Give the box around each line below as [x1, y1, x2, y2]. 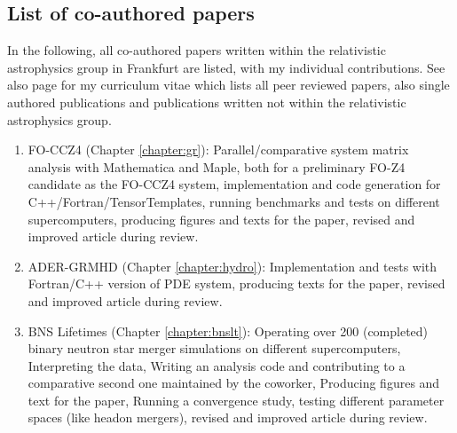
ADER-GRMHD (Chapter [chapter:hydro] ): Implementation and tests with [28, 256, 437, 275]
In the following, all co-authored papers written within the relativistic [7, 41, 386, 59]
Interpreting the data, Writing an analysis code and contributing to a [28, 356, 406, 374]
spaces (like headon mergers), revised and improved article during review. [28, 408, 428, 427]
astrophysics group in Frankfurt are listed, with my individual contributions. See [7, 58, 445, 76]
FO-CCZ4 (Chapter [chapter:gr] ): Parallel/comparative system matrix [28, 140, 409, 159]
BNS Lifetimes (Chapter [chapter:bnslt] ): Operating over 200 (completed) [28, 321, 429, 340]
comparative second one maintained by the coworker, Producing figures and [28, 374, 440, 392]
